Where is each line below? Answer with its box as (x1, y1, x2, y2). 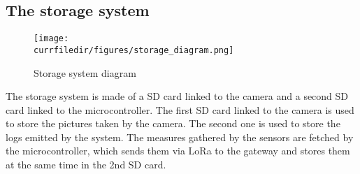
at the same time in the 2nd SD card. (6, 157, 166, 172)
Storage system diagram (34, 65, 136, 80)
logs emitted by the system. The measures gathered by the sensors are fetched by (6, 129, 354, 144)
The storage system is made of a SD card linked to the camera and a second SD (6, 89, 349, 103)
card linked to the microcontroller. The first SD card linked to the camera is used (6, 102, 354, 117)
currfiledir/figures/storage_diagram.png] (34, 45, 234, 55)
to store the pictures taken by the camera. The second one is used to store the (6, 116, 340, 131)
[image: (34, 34, 69, 44)
